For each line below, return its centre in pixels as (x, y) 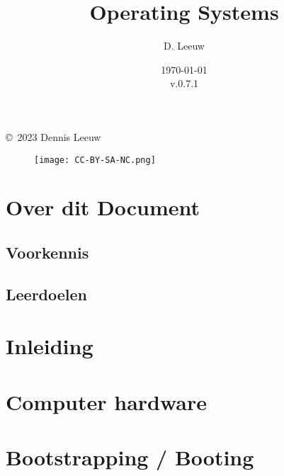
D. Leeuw (184, 46)
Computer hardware (107, 401)
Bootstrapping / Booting (130, 457)
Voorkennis (47, 252)
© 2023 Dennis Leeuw (53, 136)
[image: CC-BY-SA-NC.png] (95, 160)
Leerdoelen (47, 294)
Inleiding (50, 346)
